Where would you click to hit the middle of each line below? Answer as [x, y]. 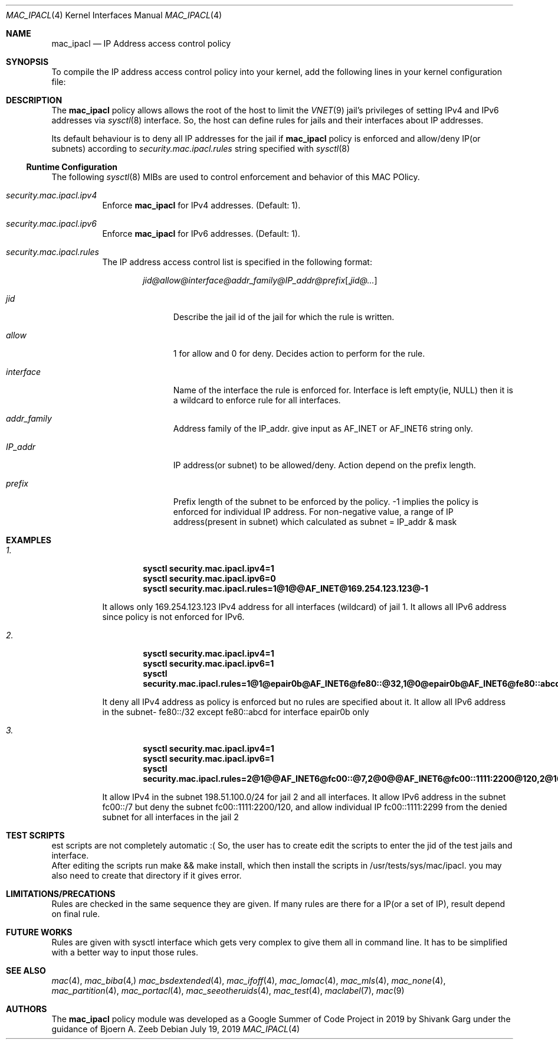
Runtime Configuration [72, 167]
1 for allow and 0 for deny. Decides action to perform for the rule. [299, 353]
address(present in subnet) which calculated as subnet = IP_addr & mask [315, 522]
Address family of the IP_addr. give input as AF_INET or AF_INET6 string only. [323, 428]
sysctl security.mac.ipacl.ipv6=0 [209, 578]
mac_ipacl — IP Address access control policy [141, 43]
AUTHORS [27, 1009]
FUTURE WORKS [39, 932]
